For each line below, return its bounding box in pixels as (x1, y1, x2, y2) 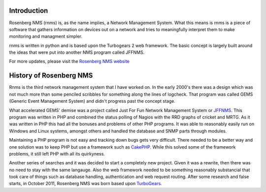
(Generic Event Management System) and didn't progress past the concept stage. (9, 98, 176, 104)
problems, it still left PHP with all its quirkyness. (9, 151, 105, 156)
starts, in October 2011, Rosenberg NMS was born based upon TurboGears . (9, 181, 162, 187)
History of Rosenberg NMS (9, 72, 93, 80)
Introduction (9, 6, 48, 15)
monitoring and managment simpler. (9, 34, 83, 39)
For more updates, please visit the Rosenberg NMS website (9, 58, 130, 64)
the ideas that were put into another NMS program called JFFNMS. (9, 49, 145, 55)
